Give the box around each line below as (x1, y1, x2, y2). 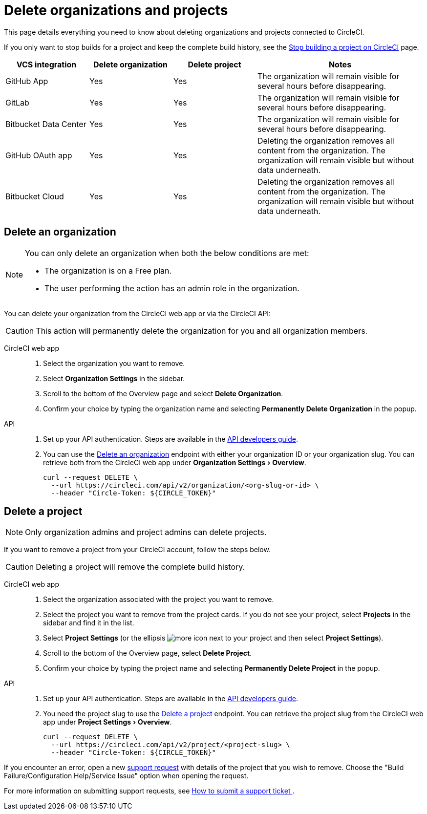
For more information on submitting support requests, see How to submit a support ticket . (4, 787, 295, 795)
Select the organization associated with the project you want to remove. (43, 595, 274, 604)
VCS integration (16, 59, 77, 69)
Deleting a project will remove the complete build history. (36, 562, 245, 572)
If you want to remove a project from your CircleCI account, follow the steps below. (4, 545, 271, 554)
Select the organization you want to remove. (43, 359, 185, 367)
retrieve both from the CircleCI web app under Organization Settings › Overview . (43, 458, 306, 467)
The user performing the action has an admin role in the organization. (44, 283, 299, 293)
